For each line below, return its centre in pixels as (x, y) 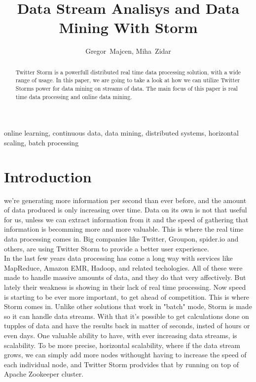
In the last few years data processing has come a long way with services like (118, 258)
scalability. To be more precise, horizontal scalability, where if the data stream (122, 345)
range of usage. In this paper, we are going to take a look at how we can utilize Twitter (128, 80)
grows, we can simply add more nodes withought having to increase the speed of (125, 355)
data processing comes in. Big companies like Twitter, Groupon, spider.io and (121, 239)
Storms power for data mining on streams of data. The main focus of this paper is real (127, 88)
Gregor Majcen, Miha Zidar (128, 51)
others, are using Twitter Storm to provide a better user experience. (107, 248)
